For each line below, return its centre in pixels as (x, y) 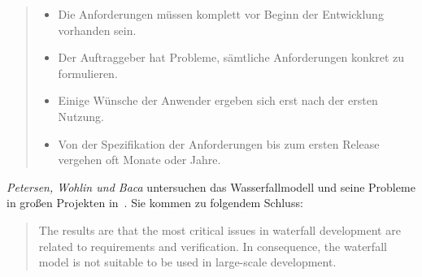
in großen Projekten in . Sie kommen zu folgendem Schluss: (155, 203)
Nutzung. (81, 116)
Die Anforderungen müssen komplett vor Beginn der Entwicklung (221, 14)
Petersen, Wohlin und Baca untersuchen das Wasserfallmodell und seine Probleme (211, 186)
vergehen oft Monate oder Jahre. (139, 160)
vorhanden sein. (97, 30)
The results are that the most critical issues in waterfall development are (220, 229)
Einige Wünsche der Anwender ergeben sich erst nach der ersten (218, 100)
